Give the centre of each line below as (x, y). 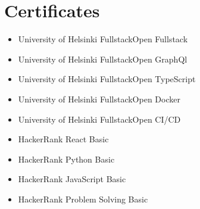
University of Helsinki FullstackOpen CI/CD (99, 119)
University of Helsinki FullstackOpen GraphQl (103, 59)
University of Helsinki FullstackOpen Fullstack (103, 39)
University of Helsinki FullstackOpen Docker (99, 99)
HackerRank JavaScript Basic (72, 179)
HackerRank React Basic (63, 139)
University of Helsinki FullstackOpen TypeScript (107, 79)
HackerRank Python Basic (66, 159)
